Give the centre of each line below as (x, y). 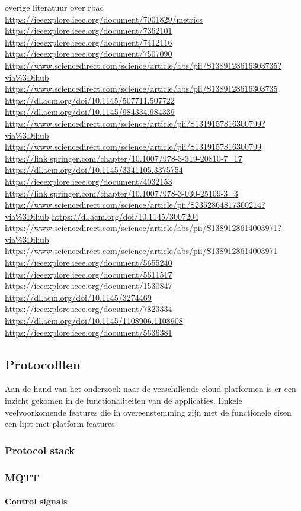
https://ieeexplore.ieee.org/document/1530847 (89, 286)
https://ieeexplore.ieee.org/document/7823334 (89, 309)
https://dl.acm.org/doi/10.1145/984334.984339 (90, 112)
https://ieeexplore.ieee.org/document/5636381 (89, 332)
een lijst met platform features (60, 424)
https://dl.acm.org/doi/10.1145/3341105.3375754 (94, 170)
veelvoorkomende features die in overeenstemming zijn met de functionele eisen (148, 412)
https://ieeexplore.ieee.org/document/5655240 (89, 263)
